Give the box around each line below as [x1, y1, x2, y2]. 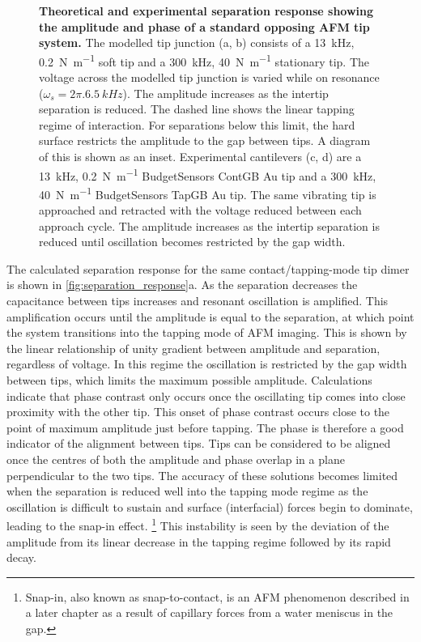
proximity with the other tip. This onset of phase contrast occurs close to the [6, 403, 390, 420]
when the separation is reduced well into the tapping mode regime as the [6, 483, 368, 500]
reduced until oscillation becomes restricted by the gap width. [39, 233, 346, 250]
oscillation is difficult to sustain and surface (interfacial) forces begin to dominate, [6, 498, 413, 515]
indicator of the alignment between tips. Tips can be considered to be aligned [6, 435, 391, 452]
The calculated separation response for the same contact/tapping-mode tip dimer [6, 260, 410, 277]
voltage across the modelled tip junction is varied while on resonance [39, 69, 380, 86]
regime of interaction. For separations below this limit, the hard [39, 116, 355, 133]
